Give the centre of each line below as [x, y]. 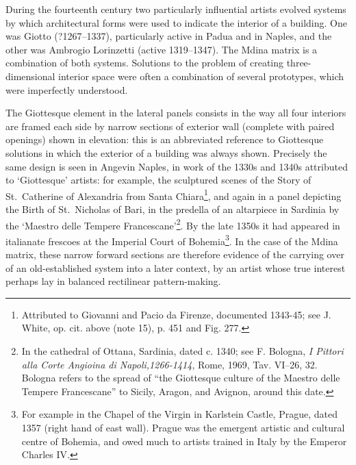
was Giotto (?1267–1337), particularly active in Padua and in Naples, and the [169, 36]
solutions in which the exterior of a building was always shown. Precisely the [166, 152]
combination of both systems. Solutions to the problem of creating [145, 63]
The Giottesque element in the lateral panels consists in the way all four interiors [176, 113]
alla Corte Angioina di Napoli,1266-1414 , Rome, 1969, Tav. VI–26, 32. [169, 364]
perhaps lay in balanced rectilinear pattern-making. [113, 281]
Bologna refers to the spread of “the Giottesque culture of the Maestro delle [181, 378]
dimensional [30, 76]
